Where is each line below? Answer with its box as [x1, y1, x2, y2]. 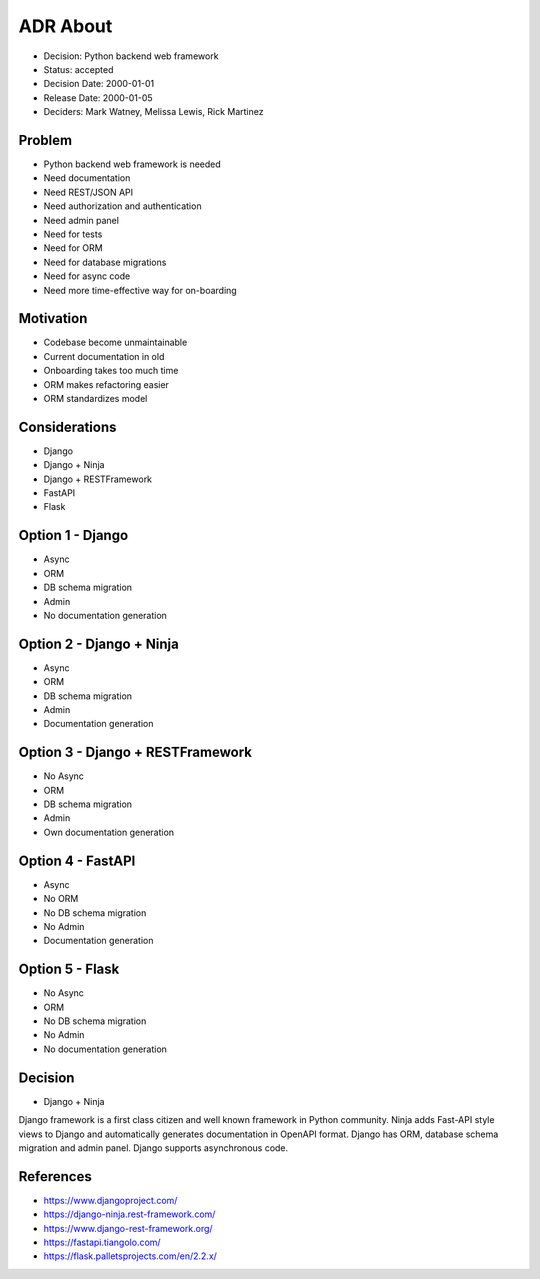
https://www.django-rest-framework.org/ [43, 1222, 214, 1234]
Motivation [18, 310, 88, 327]
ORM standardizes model [43, 393, 148, 404]
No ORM [43, 893, 79, 905]
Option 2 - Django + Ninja [18, 635, 179, 652]
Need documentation [43, 172, 131, 184]
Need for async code [43, 270, 131, 282]
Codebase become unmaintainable [43, 336, 188, 349]
